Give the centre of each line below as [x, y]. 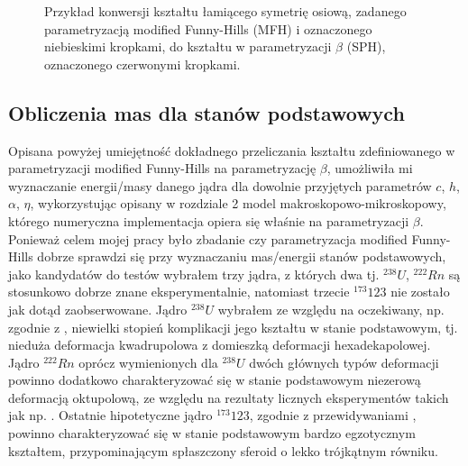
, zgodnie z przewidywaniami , [333, 415]
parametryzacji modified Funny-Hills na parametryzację [162, 168]
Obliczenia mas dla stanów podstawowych [206, 112]
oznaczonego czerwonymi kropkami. [142, 64]
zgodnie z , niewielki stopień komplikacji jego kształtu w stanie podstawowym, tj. [233, 327]
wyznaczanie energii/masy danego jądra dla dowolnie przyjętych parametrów [220, 185]
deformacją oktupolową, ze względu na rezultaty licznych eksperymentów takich [229, 397]
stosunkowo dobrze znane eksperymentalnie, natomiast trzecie [179, 292]
